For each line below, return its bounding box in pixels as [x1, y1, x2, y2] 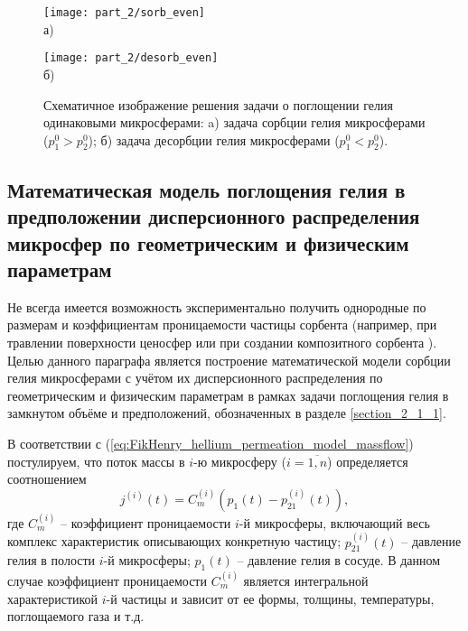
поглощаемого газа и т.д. [7, 607, 145, 626]
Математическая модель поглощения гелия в [7, 175, 406, 203]
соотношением [7, 469, 87, 488]
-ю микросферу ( [193, 451, 286, 470]
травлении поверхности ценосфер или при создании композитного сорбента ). [7, 333, 437, 352]
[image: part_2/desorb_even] [43, 51, 219, 65]
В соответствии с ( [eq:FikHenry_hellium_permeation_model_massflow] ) [7, 434, 414, 453]
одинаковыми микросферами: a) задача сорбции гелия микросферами [43, 113, 426, 132]
